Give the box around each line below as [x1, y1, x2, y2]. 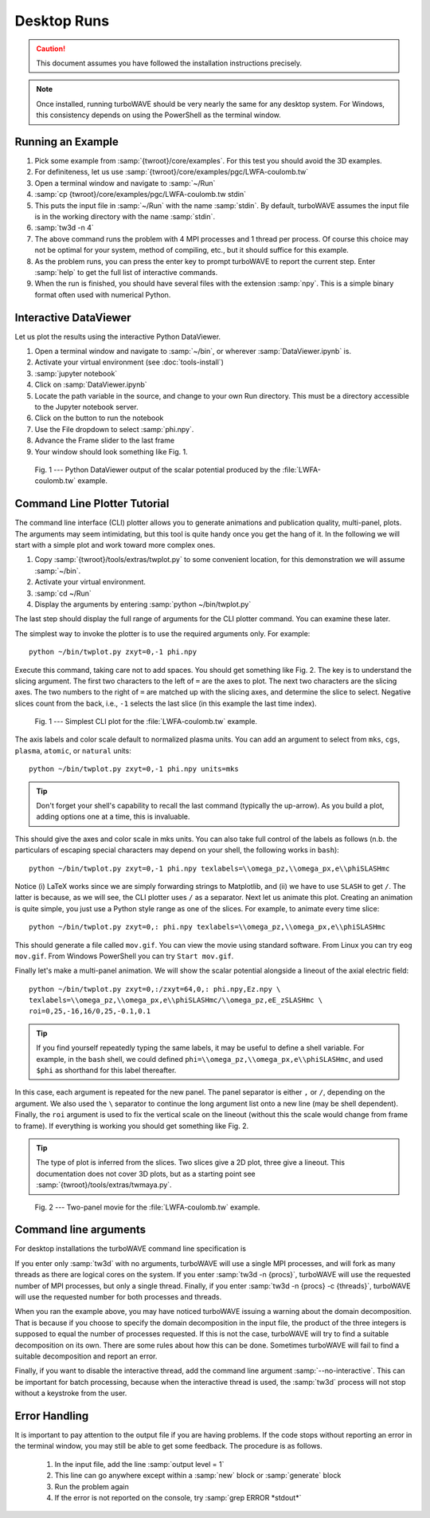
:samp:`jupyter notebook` [34, 368, 118, 378]
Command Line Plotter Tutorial [14, 497, 170, 510]
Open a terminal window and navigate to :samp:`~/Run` [34, 178, 216, 187]
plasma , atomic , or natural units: [14, 745, 131, 755]
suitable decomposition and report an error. [14, 1351, 158, 1361]
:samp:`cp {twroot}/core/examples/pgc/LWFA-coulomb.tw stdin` [34, 190, 247, 199]
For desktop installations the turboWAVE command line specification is [14, 1244, 247, 1253]
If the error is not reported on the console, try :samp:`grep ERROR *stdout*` [54, 1493, 302, 1503]
